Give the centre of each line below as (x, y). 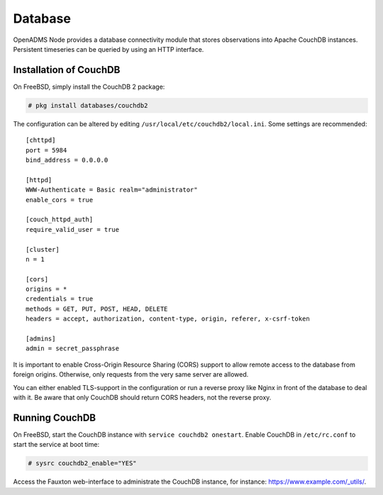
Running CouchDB (54, 417)
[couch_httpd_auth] (60, 219)
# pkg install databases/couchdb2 (88, 105)
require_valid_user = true (73, 229)
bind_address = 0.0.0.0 (67, 160)
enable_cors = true (60, 200)
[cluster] (43, 249)
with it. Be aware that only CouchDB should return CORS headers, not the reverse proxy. (142, 397)
